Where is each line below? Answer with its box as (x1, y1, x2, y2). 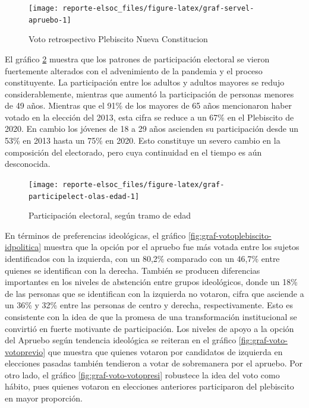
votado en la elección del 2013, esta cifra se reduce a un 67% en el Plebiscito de (5, 110, 294, 123)
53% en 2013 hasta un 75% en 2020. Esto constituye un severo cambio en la (5, 134, 280, 147)
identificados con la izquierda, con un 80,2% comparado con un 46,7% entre (5, 252, 280, 264)
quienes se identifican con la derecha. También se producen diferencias (5, 264, 260, 276)
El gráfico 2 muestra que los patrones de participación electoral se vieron (5, 52, 270, 65)
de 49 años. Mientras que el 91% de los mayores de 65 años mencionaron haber (5, 99, 292, 112)
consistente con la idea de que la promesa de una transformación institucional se (5, 310, 297, 322)
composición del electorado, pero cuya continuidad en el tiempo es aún (5, 146, 262, 158)
